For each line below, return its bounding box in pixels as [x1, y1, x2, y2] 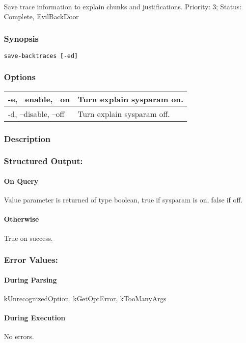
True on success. [4, 232, 53, 243]
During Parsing [4, 274, 57, 285]
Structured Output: [4, 155, 83, 167]
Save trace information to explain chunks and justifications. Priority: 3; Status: [4, 1, 242, 12]
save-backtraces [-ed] [4, 52, 78, 59]
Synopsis [4, 32, 39, 44]
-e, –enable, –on [8, 93, 70, 105]
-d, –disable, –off [8, 108, 65, 119]
